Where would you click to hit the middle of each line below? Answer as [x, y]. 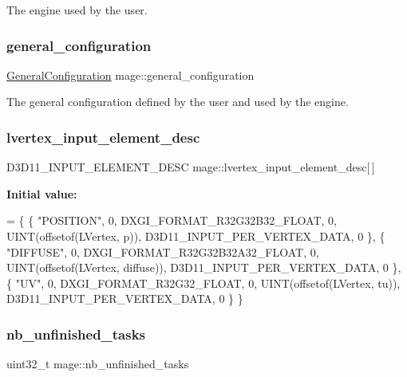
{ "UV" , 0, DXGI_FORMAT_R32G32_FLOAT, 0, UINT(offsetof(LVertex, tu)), [203, 283]
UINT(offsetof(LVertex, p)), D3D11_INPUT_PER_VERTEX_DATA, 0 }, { [196, 236]
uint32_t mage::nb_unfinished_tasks [98, 364]
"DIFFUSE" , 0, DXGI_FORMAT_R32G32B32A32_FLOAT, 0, [163, 251]
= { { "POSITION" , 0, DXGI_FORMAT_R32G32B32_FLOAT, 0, [172, 220]
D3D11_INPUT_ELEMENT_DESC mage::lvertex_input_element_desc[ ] [191, 167]
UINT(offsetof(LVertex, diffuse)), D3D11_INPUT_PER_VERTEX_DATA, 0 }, [204, 267]
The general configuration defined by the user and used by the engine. [178, 102]
